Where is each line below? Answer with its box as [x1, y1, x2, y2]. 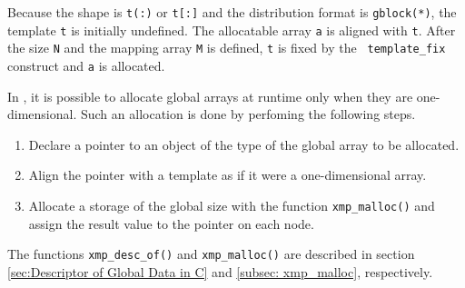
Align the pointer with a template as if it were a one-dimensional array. [28, 165, 427, 184]
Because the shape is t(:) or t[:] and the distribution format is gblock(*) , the [7, 3, 457, 21]
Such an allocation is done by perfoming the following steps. [80, 104, 416, 124]
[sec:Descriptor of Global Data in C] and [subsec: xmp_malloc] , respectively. [7, 262, 433, 281]
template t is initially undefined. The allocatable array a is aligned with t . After [7, 20, 456, 39]
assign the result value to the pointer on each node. [28, 214, 314, 233]
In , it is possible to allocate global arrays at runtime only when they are [7, 86, 413, 105]
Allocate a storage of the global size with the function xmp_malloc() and [28, 196, 435, 214]
